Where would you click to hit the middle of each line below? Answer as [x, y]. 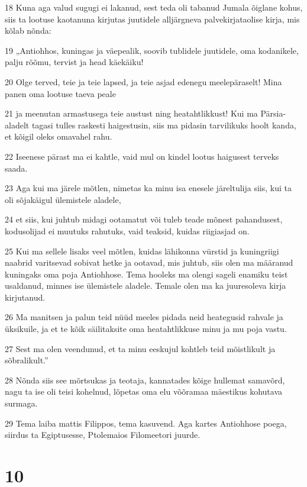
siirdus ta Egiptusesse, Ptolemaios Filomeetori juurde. [103, 435]
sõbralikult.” [27, 360]
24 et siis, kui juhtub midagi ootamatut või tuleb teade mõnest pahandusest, [144, 219]
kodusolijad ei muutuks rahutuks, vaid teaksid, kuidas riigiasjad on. [127, 230]
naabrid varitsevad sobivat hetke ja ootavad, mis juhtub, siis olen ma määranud [149, 262]
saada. [16, 168]
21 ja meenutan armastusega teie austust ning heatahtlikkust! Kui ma [131, 113]
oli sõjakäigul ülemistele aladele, [63, 199]
